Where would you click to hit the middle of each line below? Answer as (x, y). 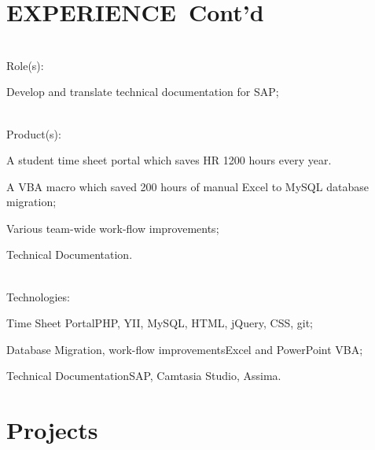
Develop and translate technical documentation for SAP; (143, 92)
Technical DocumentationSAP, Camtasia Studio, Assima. (144, 376)
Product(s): (34, 133)
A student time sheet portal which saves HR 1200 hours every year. (169, 160)
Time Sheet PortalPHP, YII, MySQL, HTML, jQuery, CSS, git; (160, 323)
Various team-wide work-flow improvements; (113, 228)
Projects (52, 430)
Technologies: (38, 296)
